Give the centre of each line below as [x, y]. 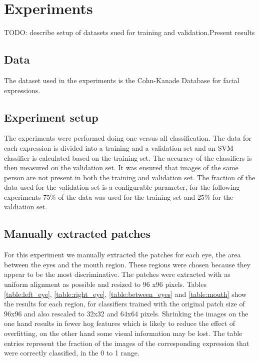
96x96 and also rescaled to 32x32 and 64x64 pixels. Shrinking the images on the [126, 313]
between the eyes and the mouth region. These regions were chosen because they [127, 264]
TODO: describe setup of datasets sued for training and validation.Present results [129, 32]
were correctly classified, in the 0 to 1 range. [72, 353]
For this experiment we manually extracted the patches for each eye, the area [122, 255]
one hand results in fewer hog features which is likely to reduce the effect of [120, 323]
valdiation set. [26, 207]
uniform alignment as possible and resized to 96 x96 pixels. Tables [105, 284]
